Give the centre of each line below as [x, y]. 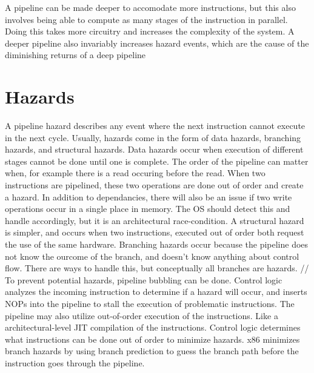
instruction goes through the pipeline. [75, 362]
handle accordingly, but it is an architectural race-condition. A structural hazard [155, 220]
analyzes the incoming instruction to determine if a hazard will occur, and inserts [156, 292]
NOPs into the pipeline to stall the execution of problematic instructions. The [150, 303]
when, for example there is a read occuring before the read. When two [135, 173]
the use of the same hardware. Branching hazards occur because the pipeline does [157, 244]
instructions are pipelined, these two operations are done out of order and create [154, 185]
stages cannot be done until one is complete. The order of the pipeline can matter [157, 161]
